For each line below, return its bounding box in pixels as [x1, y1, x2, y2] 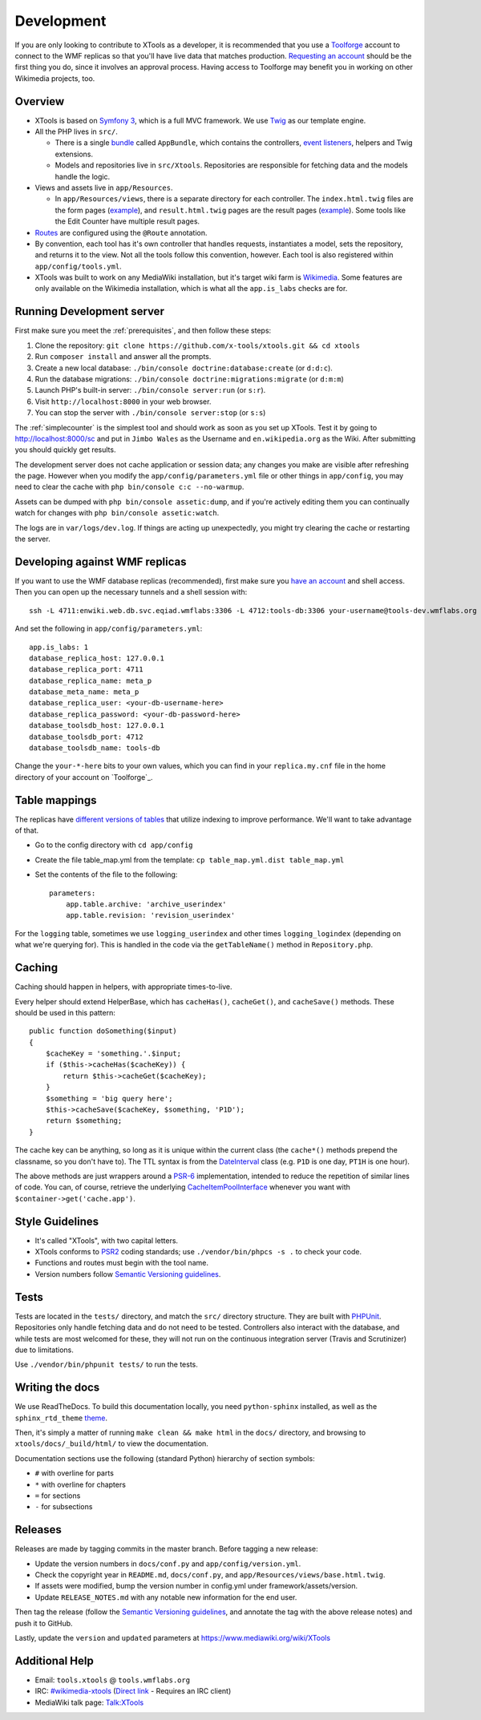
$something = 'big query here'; [45, 1094, 173, 1103]
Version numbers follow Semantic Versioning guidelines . [34, 1269, 221, 1278]
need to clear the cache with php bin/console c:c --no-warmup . [14, 482, 245, 492]
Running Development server [14, 305, 164, 318]
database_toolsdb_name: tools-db [29, 744, 160, 753]
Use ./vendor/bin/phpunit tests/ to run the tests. [14, 1359, 198, 1370]
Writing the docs [14, 1381, 100, 1395]
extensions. [55, 149, 94, 159]
